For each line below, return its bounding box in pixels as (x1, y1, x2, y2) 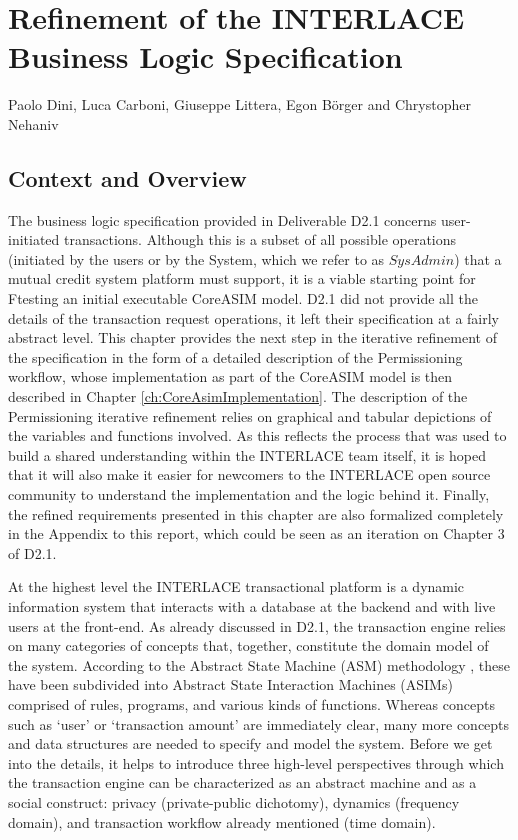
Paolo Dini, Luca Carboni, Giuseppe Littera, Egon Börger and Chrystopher (8, 94, 471, 115)
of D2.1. (8, 542, 57, 563)
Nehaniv (8, 113, 59, 134)
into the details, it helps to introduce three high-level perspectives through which (8, 752, 504, 773)
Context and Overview (8, 162, 247, 193)
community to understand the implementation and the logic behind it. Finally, (8, 484, 490, 505)
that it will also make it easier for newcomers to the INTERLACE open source (8, 464, 491, 485)
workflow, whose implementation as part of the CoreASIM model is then (8, 366, 453, 387)
